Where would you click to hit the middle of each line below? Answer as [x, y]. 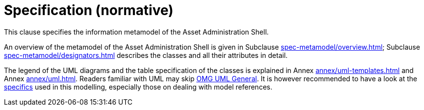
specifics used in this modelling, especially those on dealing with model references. [138, 87]
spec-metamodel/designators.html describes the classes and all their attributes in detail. [146, 55]
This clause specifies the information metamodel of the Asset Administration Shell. [136, 32]
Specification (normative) [89, 10]
